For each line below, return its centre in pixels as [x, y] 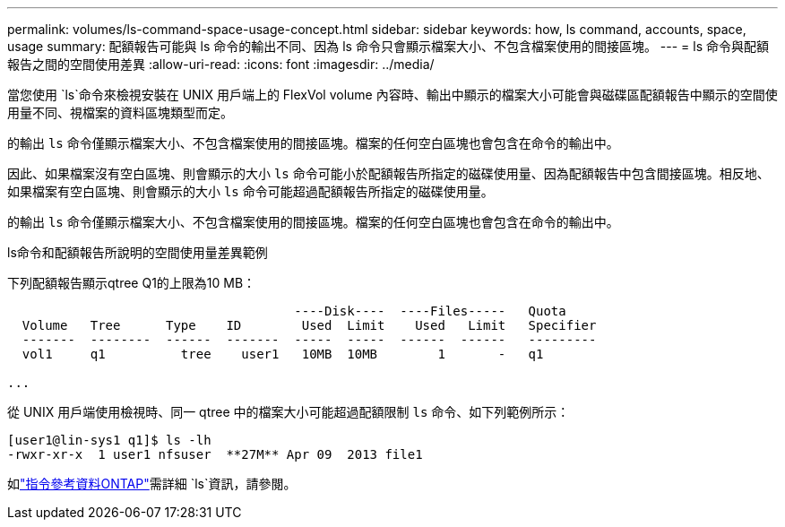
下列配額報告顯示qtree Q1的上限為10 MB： [132, 283]
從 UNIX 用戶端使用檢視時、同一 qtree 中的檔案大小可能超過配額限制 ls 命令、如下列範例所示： [289, 412]
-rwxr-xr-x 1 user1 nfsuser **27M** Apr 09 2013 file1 [215, 454]
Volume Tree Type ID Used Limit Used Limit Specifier [309, 325]
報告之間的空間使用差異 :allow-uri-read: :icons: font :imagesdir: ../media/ [221, 64]
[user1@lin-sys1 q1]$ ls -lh [109, 440]
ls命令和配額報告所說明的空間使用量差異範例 [138, 252]
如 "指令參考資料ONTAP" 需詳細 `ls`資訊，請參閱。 [152, 484]
